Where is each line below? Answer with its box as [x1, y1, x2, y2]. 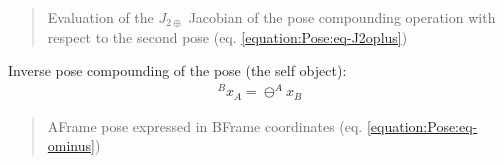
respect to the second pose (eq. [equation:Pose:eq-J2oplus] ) [47, 26, 408, 47]
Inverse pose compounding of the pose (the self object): [8, 60, 347, 81]
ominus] [47, 135, 95, 156]
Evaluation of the [47, 7, 154, 27]
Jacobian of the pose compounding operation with [188, 7, 496, 27]
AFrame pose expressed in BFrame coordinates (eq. [47, 115, 363, 136]
